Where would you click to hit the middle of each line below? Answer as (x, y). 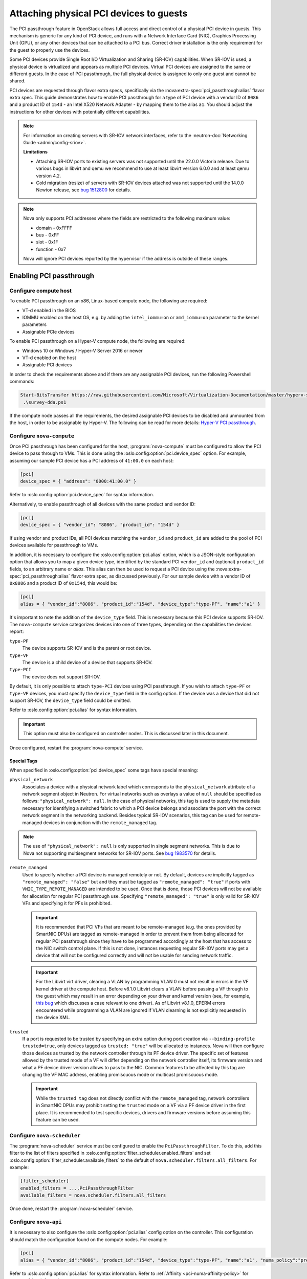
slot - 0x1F (47, 242)
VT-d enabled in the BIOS (49, 310)
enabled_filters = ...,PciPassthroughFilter (77, 1188)
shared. (17, 81)
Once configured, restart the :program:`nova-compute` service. (76, 747)
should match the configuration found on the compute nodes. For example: (89, 1239)
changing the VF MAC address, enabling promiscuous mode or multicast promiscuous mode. (120, 1074)
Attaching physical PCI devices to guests (98, 13)
